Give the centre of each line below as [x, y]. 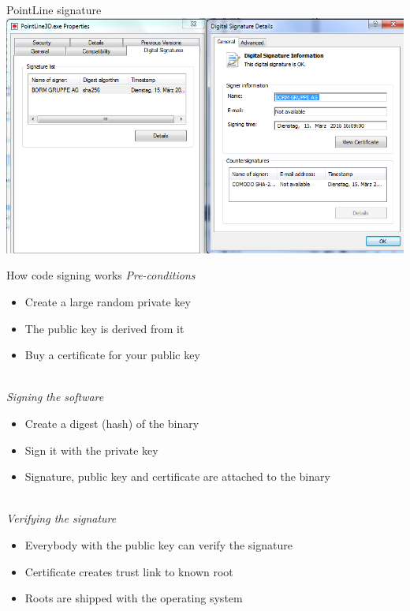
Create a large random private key [108, 302]
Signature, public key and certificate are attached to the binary [177, 476]
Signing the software [55, 397]
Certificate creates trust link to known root [129, 571]
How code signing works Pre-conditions [101, 275]
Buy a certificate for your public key [112, 355]
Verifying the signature [61, 518]
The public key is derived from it [104, 328]
